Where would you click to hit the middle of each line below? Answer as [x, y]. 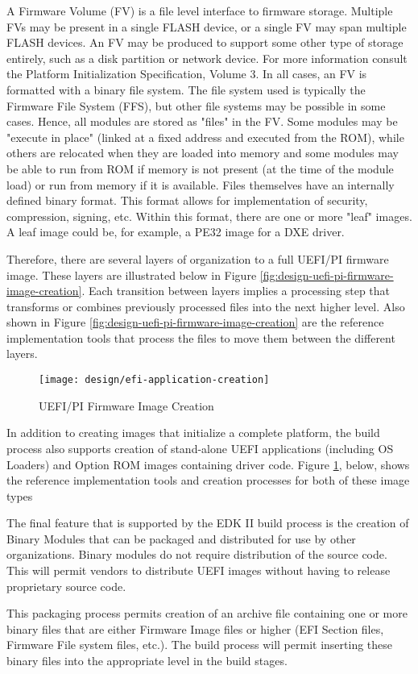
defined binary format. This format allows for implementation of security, [187, 200]
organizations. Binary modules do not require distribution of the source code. [197, 554]
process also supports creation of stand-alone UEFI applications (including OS [200, 448]
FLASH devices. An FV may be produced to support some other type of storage [205, 42]
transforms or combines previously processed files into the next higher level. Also [206, 306]
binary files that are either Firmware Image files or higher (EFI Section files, [195, 628]
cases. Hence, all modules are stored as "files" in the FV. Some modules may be [202, 121]
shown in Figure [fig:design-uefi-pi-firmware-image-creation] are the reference [195, 322]
